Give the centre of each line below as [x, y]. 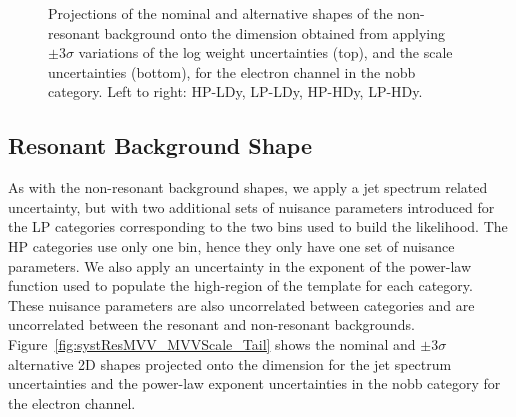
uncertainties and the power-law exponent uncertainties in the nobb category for [254, 383]
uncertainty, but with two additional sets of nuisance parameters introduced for [251, 206]
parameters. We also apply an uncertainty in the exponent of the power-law [240, 265]
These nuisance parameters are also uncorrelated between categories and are [241, 304]
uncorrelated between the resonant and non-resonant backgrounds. [211, 324]
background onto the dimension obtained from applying [274, 32]
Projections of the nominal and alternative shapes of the [220, 13]
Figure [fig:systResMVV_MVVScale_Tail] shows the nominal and [212, 343]
